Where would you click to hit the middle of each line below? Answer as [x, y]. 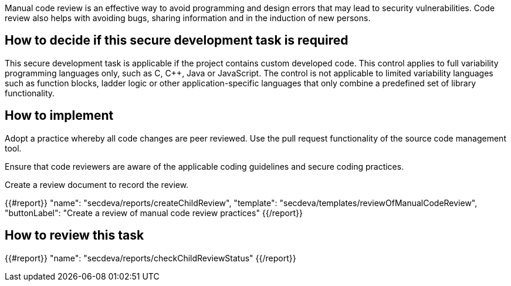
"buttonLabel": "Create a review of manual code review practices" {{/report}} [154, 213]
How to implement [59, 116]
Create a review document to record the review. [97, 184]
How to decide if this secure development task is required [177, 41]
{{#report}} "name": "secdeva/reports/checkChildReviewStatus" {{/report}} [150, 258]
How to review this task [75, 235]
